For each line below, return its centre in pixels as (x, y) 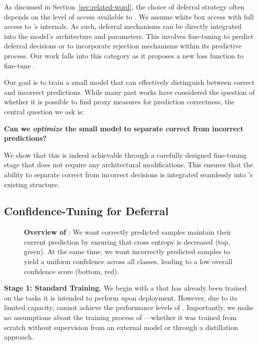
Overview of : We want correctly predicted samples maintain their (128, 232)
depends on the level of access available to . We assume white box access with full (129, 16)
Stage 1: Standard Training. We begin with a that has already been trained (126, 288)
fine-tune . (20, 65)
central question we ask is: (44, 111)
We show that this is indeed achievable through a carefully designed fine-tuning (126, 155)
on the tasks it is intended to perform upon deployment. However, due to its (121, 297)
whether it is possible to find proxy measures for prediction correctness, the (119, 102)
